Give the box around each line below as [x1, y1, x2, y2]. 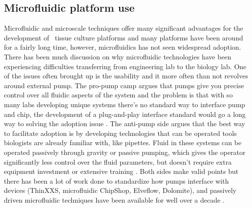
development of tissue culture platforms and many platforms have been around [4, 32, 243, 42]
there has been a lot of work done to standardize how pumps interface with [4, 175, 229, 186]
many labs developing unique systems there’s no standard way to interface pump [4, 99, 246, 109]
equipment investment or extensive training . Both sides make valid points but [4, 166, 239, 176]
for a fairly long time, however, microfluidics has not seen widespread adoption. [4, 42, 241, 52]
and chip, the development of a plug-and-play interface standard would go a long [4, 109, 246, 119]
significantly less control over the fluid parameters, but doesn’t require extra [4, 156, 232, 167]
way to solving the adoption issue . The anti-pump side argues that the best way [4, 118, 245, 129]
